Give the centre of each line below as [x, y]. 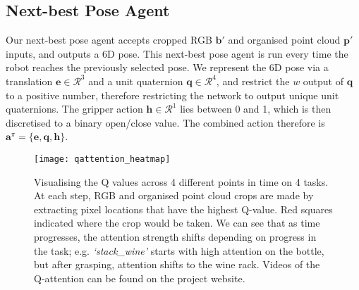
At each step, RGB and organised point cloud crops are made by [174, 195]
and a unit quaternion [136, 81]
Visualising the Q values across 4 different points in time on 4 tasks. [181, 181]
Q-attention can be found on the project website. [140, 278]
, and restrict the [253, 81]
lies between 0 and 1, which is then [256, 109]
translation [29, 81]
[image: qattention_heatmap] [102, 159]
